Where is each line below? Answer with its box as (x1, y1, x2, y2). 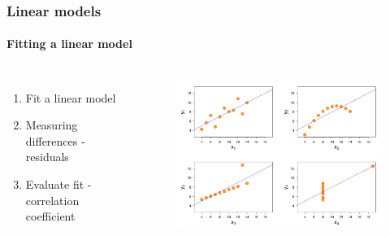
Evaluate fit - (25, 176, 92, 193)
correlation (25, 191, 80, 208)
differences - (25, 132, 85, 149)
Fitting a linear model (6, 35, 132, 52)
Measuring (25, 116, 78, 133)
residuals (25, 148, 69, 165)
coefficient (25, 208, 76, 225)
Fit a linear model (25, 89, 116, 106)
